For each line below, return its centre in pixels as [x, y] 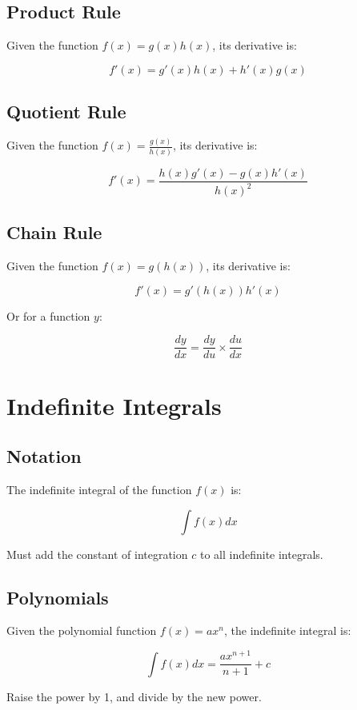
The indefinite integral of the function [99, 490]
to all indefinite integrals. [261, 554]
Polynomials [58, 597]
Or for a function [48, 315]
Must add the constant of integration [97, 554]
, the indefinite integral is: [287, 630]
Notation [44, 456]
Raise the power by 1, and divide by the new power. [134, 696]
